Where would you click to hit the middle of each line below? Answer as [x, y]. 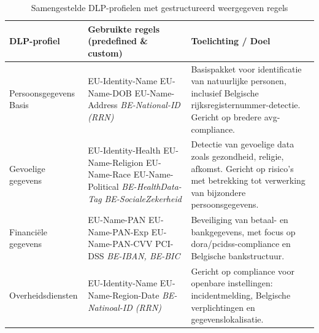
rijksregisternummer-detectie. [246, 105]
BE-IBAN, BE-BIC [144, 256]
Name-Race [109, 174]
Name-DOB [110, 92]
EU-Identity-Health [124, 150]
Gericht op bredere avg [234, 117]
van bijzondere [218, 192]
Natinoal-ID [110, 307]
